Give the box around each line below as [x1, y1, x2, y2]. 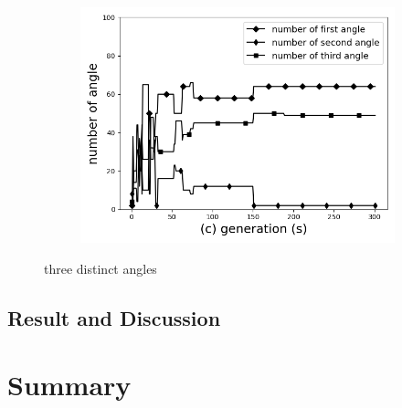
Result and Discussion [7, 303, 221, 331]
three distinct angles [44, 258, 157, 277]
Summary [7, 366, 132, 403]
